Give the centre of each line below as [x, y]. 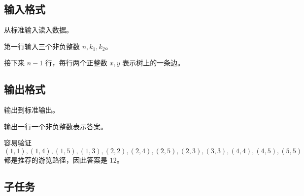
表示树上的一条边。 [153, 63]
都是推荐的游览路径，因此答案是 [56, 159]
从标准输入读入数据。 [38, 30]
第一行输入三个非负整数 [42, 46]
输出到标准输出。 [32, 110]
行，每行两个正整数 [76, 63]
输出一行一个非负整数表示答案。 [56, 126]
